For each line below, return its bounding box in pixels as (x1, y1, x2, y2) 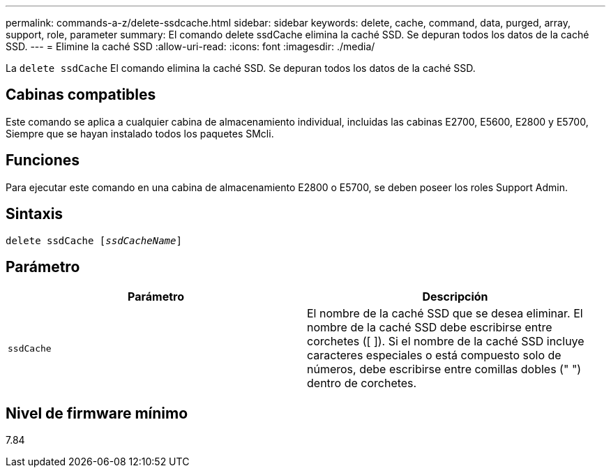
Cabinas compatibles (6, 86, 156, 104)
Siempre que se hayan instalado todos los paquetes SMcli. (6, 127, 274, 140)
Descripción (422, 290, 488, 304)
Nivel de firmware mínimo (6, 404, 188, 422)
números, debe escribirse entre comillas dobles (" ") (307, 362, 582, 377)
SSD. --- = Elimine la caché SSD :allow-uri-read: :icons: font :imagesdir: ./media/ (6, 40, 375, 52)
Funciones (6, 151, 80, 170)
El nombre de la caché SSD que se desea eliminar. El (307, 306, 583, 321)
